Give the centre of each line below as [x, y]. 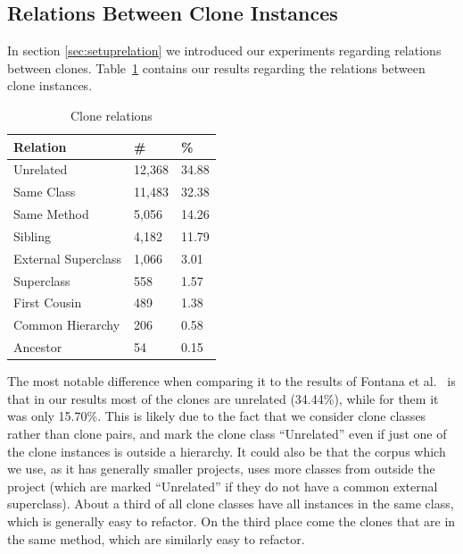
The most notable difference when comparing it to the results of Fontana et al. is [231, 381]
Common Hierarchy [67, 325]
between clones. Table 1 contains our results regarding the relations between [216, 67]
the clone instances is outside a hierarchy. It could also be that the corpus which [227, 451]
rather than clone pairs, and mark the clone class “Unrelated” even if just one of [227, 434]
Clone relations [111, 115]
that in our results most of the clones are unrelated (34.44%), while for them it [223, 398]
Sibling [33, 235]
